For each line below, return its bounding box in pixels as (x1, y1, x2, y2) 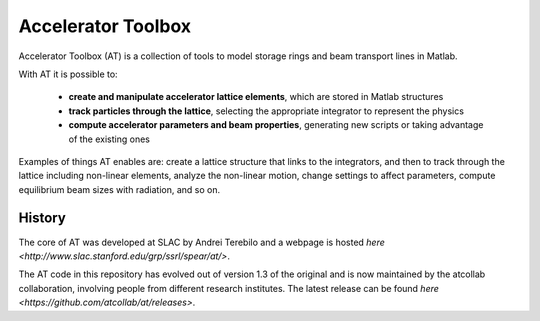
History (18, 210, 67, 227)
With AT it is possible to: (18, 68, 119, 80)
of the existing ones (68, 133, 150, 145)
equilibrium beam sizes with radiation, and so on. (18, 183, 221, 195)
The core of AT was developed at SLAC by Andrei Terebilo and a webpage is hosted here (18, 236, 385, 248)
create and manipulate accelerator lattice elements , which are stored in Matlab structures (68, 91, 444, 103)
